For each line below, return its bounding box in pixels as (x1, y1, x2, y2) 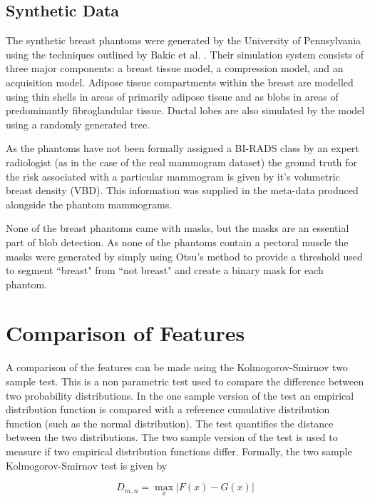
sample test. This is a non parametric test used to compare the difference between (6, 374, 364, 389)
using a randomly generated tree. (6, 116, 150, 131)
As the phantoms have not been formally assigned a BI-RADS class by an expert (6, 141, 359, 156)
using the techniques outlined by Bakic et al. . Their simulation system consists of (6, 46, 364, 61)
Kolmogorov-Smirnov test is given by (6, 457, 168, 472)
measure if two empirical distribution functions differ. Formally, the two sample (6, 443, 352, 458)
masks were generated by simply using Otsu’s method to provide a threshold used (6, 248, 363, 263)
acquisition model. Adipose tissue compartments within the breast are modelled (6, 74, 354, 89)
